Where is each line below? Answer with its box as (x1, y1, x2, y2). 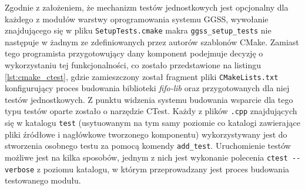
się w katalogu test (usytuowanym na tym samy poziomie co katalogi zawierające (5, 116, 300, 129)
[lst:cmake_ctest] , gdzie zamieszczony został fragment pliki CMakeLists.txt (5, 70, 279, 82)
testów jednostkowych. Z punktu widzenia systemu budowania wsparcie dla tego (5, 93, 293, 105)
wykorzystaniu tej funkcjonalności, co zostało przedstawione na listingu (5, 59, 262, 71)
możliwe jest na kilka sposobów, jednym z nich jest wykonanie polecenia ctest (5, 151, 288, 164)
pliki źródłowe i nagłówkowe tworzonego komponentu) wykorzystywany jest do (5, 128, 287, 140)
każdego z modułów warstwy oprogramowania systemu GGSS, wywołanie (5, 12, 269, 25)
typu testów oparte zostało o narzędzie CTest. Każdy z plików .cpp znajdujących (5, 105, 297, 117)
